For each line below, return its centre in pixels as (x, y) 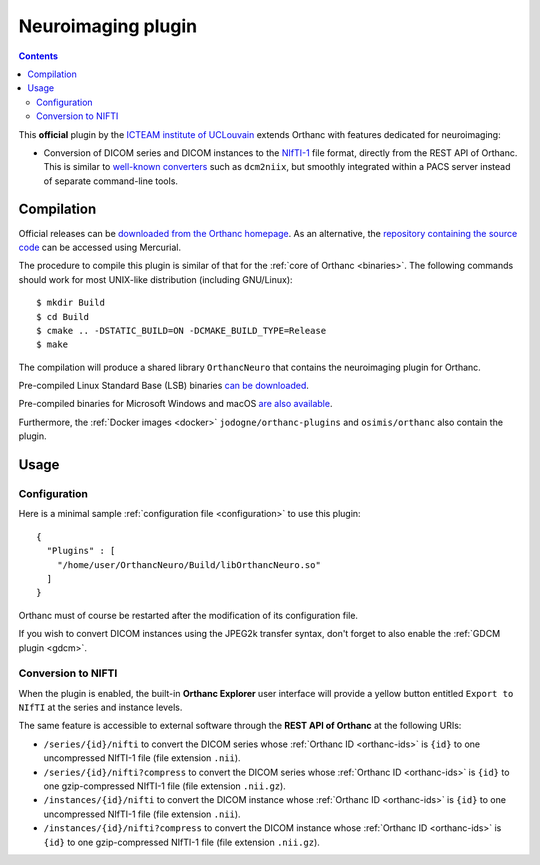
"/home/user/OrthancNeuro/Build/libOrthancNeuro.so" (189, 564)
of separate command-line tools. (111, 181)
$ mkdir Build (70, 303)
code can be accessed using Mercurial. (100, 247)
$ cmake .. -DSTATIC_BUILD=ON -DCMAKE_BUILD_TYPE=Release (181, 330)
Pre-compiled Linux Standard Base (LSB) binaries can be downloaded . (164, 386)
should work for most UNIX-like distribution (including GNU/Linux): (156, 279)
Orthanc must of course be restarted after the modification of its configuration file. (188, 615)
